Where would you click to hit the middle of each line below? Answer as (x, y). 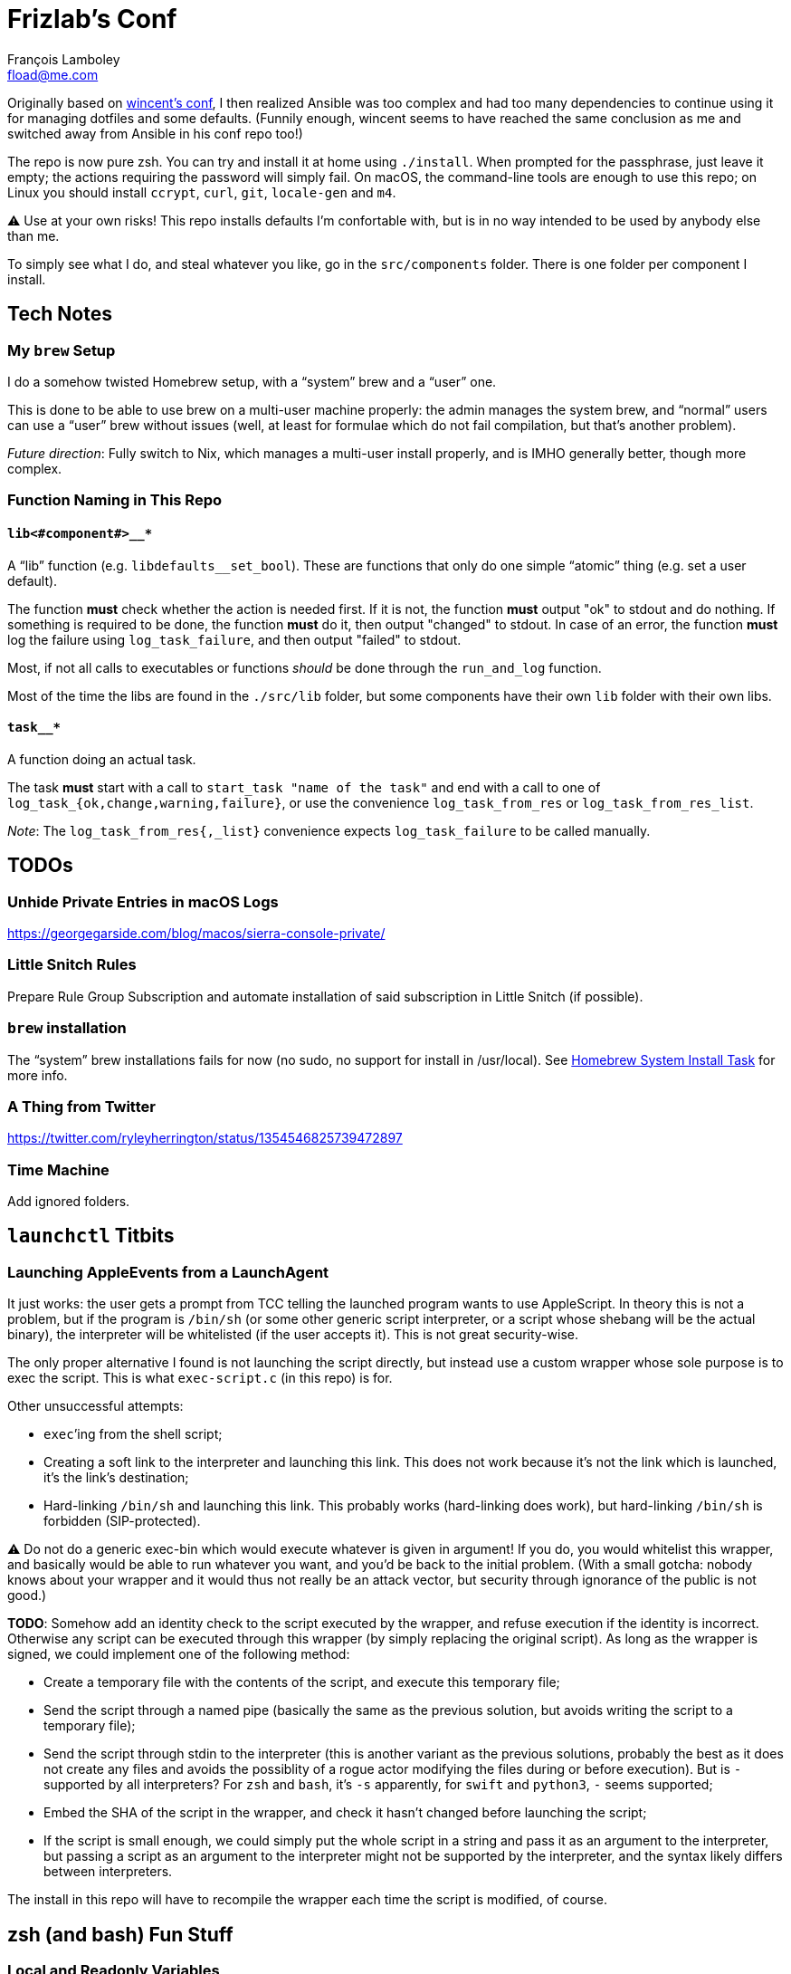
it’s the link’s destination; (116, 1478)
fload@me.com (53, 74)
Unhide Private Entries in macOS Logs (143, 901)
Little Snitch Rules (72, 965)
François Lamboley (64, 59)
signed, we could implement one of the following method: (179, 1654)
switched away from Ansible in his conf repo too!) (155, 133)
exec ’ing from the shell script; (133, 1434)
